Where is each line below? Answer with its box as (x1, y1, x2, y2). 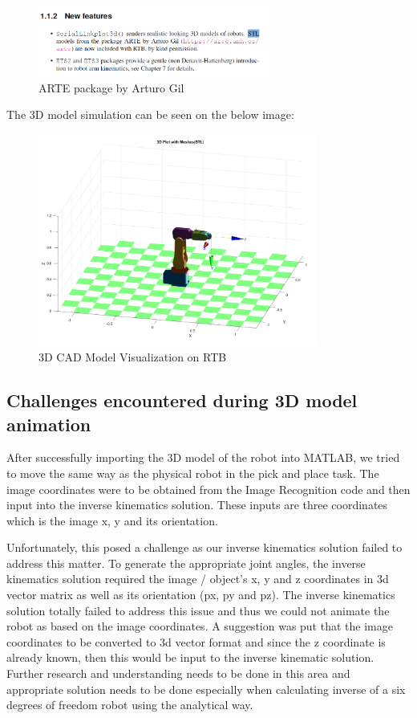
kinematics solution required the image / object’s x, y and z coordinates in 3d (6, 570, 389, 587)
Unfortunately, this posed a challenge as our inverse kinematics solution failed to (6, 539, 403, 556)
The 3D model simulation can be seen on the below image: (6, 106, 294, 123)
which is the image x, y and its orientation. (6, 512, 218, 528)
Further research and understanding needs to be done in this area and (6, 665, 350, 682)
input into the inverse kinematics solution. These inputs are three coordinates (6, 496, 388, 513)
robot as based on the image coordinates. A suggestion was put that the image (6, 618, 393, 634)
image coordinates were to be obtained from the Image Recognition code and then (6, 480, 411, 497)
